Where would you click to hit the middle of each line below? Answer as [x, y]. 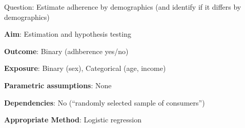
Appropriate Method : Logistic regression [73, 120]
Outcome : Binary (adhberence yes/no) [66, 51]
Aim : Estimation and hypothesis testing [68, 34]
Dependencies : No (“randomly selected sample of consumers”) [105, 102]
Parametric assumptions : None [58, 85]
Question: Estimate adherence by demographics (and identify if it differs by [123, 7]
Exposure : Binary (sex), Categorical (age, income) [85, 68]
